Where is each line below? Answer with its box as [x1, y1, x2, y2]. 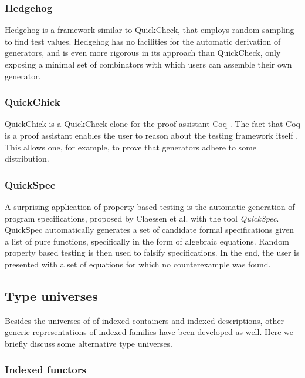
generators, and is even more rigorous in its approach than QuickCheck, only [5, 46, 281, 59]
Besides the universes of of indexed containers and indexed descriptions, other [5, 314, 284, 326]
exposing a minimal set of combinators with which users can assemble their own [5, 58, 292, 70]
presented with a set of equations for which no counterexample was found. [5, 257, 271, 270]
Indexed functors [5, 362, 86, 377]
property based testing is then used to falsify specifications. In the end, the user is [5, 246, 300, 259]
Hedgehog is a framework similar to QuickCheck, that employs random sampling [5, 24, 294, 36]
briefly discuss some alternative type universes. [5, 337, 173, 349]
